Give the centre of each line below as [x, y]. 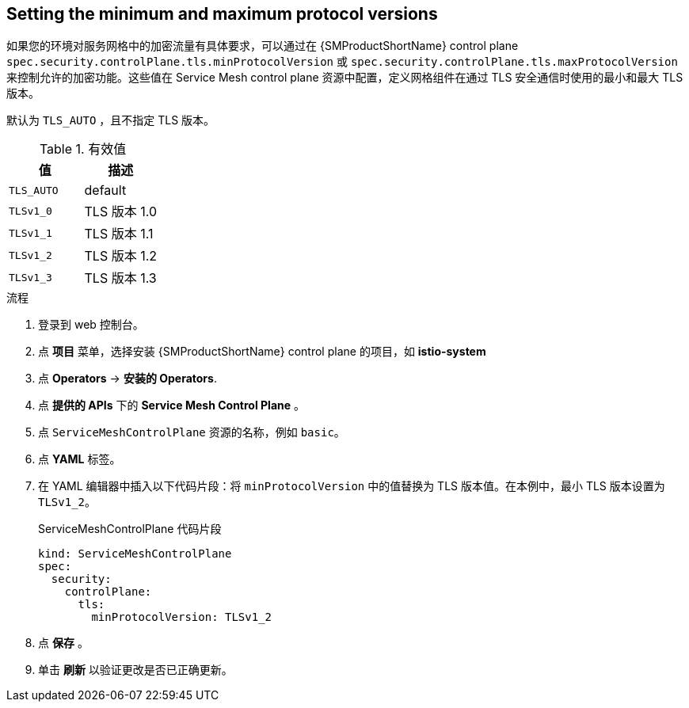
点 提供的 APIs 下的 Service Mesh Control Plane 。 [172, 405]
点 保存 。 [63, 643]
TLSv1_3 [30, 277]
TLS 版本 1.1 [119, 234]
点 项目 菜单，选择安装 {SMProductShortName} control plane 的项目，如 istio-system [262, 352]
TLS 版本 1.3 [120, 278]
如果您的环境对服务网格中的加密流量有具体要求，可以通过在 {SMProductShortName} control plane [263, 46]
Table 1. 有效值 [83, 149]
